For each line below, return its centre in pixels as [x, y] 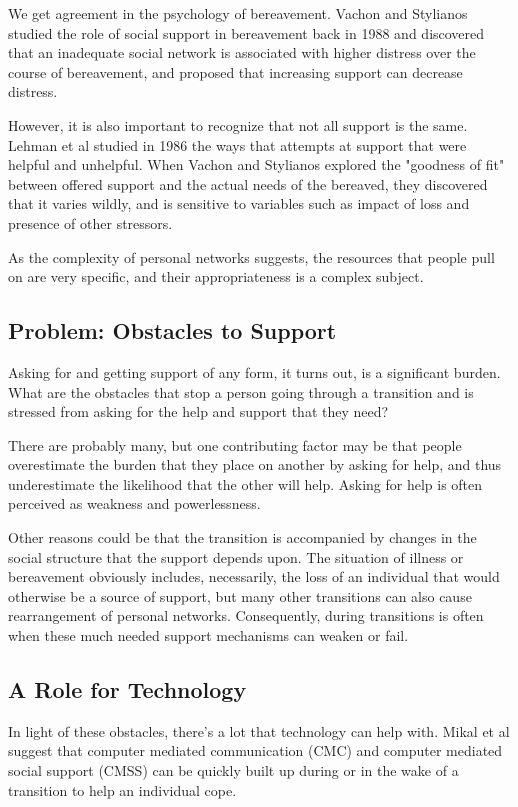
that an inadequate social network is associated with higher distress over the [242, 52]
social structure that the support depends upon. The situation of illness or [236, 556]
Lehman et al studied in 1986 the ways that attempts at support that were [237, 144]
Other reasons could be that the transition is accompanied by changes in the [242, 537]
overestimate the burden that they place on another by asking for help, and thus [255, 464]
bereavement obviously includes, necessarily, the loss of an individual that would [254, 576]
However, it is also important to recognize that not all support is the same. [238, 124]
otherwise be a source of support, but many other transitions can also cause [240, 595]
